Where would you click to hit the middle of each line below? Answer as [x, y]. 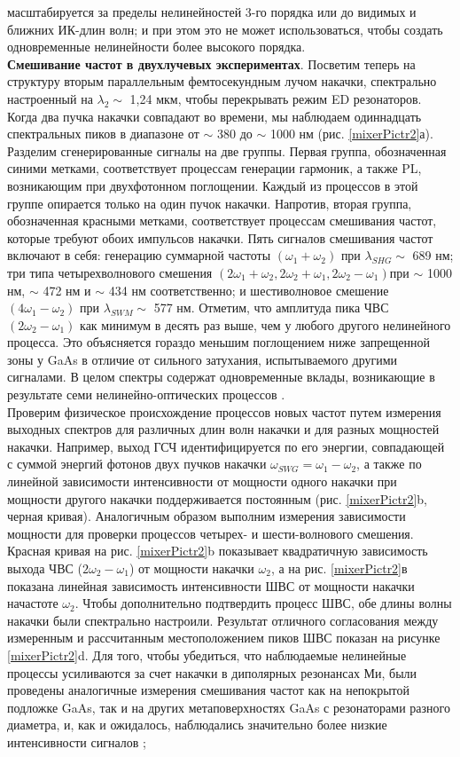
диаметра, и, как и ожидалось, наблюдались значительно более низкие [197, 725]
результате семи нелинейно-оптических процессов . [146, 394]
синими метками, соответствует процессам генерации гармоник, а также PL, [214, 168]
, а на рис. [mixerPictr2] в [339, 568]
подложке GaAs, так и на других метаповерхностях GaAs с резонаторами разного [229, 707]
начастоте [33, 603]
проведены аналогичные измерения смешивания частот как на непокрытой [208, 690]
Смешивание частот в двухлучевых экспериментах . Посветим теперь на [211, 63]
